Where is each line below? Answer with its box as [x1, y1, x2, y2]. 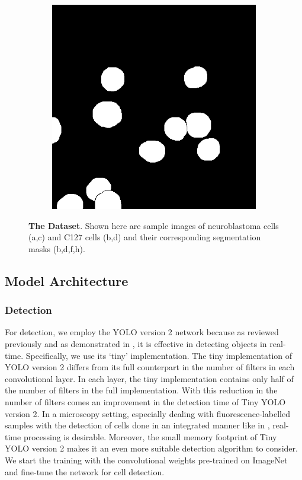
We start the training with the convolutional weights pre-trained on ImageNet [5, 453, 288, 466]
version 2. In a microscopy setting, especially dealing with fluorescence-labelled [5, 407, 290, 419]
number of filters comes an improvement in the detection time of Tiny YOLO [5, 395, 286, 408]
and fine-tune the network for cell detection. [5, 465, 165, 478]
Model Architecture [5, 271, 128, 290]
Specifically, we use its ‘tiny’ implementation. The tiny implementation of [25, 349, 293, 361]
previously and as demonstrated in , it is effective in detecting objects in [5, 337, 267, 349]
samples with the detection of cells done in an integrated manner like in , [5, 419, 270, 431]
